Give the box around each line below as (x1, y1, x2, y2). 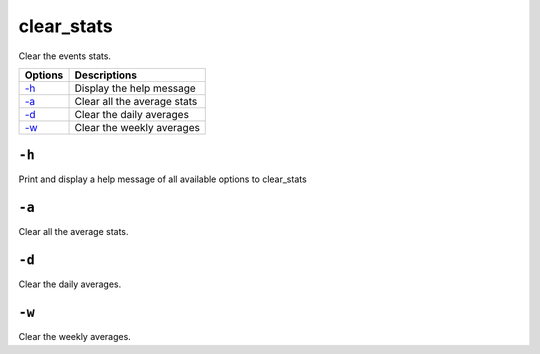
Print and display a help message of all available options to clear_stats (18, 173, 307, 185)
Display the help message (74, 81, 197, 95)
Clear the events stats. (18, 50, 112, 62)
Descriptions (74, 68, 137, 82)
